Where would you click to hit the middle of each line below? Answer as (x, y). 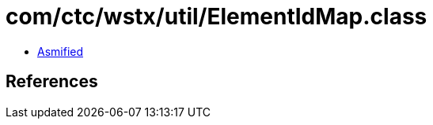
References (52, 82)
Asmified (61, 51)
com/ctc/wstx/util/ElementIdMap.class (216, 17)
